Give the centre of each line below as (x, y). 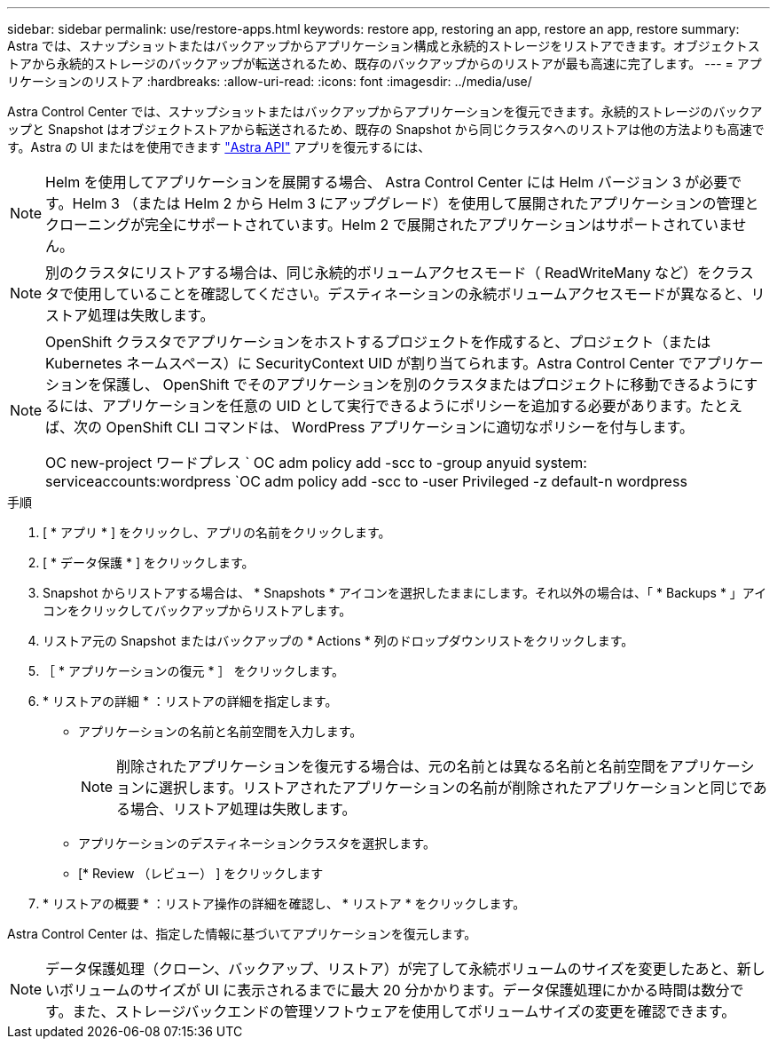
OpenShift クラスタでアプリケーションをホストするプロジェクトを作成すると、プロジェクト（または (378, 342)
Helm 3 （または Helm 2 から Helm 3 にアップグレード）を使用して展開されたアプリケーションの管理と (416, 203)
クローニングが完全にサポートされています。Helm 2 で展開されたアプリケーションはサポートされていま (389, 225)
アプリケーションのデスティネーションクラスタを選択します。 (257, 843)
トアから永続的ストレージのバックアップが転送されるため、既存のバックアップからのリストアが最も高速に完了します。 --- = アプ (385, 63)
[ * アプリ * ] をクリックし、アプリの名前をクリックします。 (217, 532)
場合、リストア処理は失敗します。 (243, 809)
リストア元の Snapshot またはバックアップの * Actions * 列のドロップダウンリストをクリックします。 (338, 641)
